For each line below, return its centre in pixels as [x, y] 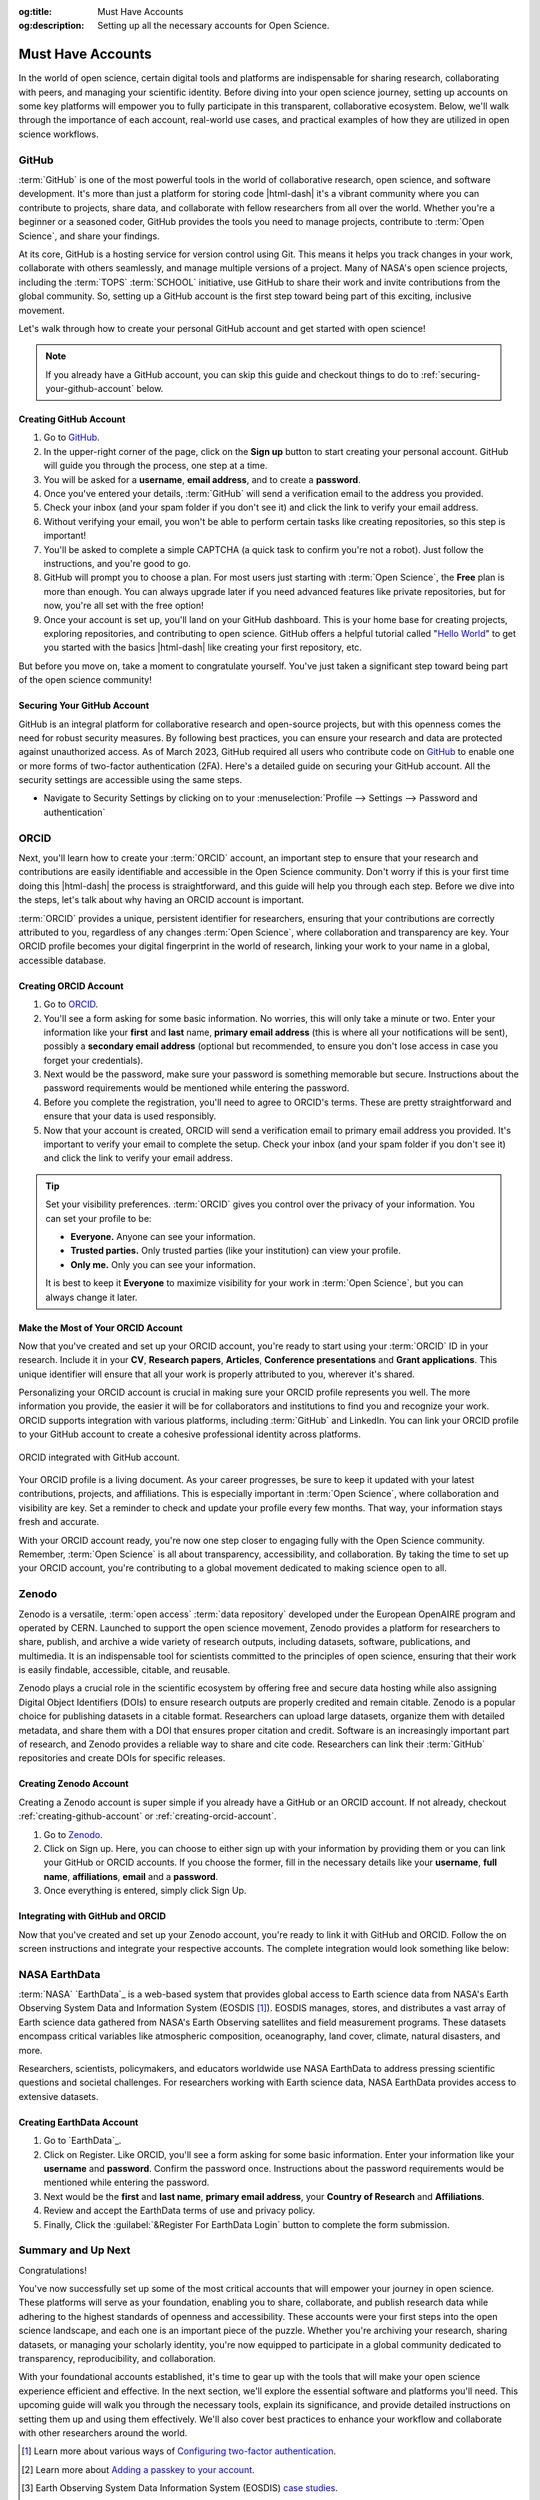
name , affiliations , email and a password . [131, 1876]
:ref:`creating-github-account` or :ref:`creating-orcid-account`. [147, 1816]
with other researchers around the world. [103, 2433]
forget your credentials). [93, 1060]
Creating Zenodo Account [73, 1784]
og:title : [35, 11]
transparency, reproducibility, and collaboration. [117, 2359]
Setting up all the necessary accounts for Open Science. [213, 26]
